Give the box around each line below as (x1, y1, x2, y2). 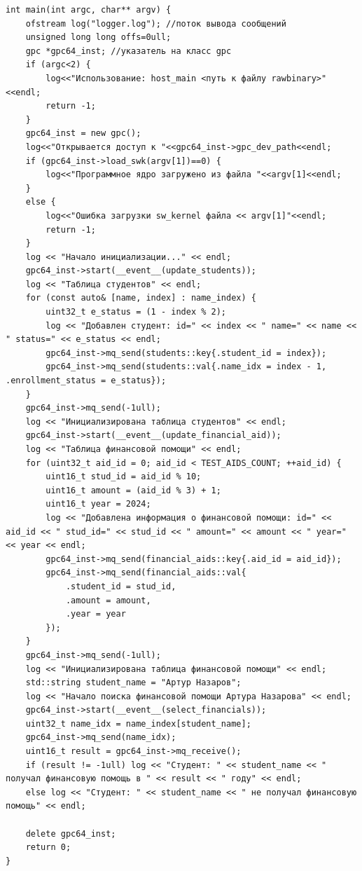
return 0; (25, 842, 71, 853)
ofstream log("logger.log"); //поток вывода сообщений (25, 18, 286, 29)
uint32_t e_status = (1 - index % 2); (46, 307, 226, 317)
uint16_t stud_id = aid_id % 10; (46, 472, 202, 482)
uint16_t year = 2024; (46, 499, 151, 509)
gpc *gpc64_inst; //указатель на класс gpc (25, 46, 232, 56)
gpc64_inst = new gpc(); (25, 128, 141, 139)
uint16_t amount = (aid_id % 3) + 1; (46, 485, 221, 495)
